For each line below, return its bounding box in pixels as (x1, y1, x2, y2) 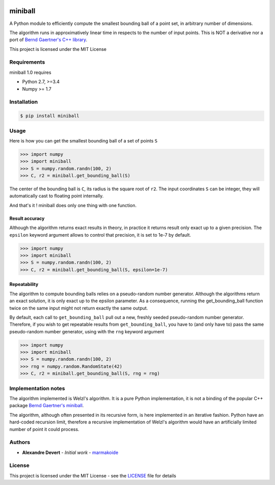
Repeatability (9, 281, 39, 288)
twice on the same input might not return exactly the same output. (9, 305, 148, 311)
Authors (9, 439, 31, 446)
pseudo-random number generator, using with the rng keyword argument (9, 328, 164, 334)
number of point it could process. (9, 426, 79, 432)
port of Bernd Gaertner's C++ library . (9, 37, 88, 43)
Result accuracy (9, 215, 45, 221)
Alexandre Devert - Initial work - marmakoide (22, 449, 119, 455)
